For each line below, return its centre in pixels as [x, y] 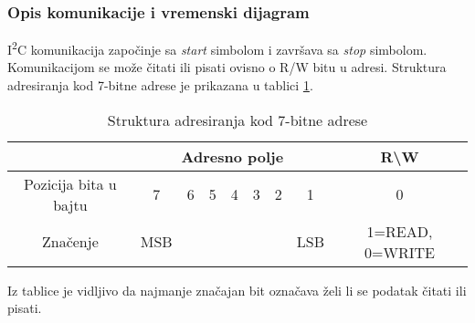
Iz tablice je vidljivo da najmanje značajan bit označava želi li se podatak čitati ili [237, 290]
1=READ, [400, 231]
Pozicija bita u [70, 183]
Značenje [70, 242]
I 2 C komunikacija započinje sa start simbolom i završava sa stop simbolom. [217, 48]
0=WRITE [400, 252]
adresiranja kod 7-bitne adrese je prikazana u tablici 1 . [160, 85]
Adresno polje [232, 156]
